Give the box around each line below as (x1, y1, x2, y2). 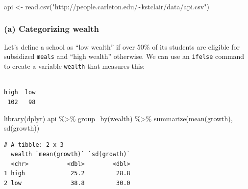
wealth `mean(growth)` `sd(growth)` (11, 151, 130, 158)
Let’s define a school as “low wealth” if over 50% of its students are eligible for (4, 41, 240, 52)
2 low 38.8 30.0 (4, 180, 130, 187)
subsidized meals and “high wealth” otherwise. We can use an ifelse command (4, 51, 245, 61)
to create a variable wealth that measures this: (4, 61, 145, 71)
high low (4, 89, 36, 96)
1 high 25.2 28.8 (4, 170, 130, 177)
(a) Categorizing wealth (4, 22, 99, 34)
